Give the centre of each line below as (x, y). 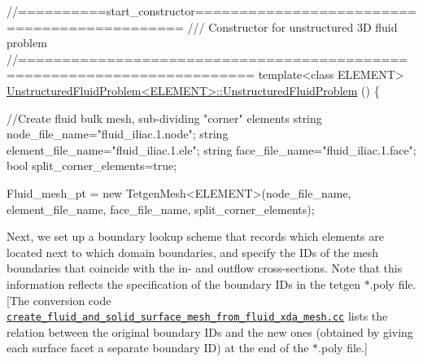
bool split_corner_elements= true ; (92, 166)
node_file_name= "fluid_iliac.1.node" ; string (118, 134)
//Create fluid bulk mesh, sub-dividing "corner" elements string (164, 118)
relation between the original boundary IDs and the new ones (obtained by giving (210, 331)
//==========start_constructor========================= (211, 11)
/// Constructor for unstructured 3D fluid (292, 26)
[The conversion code (59, 300)
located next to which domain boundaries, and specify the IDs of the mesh (193, 252)
